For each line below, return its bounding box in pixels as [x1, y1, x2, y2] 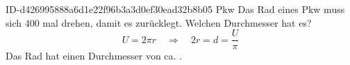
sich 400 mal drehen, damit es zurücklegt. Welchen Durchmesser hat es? [6, 15, 312, 29]
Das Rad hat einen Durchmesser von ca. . [6, 49, 183, 63]
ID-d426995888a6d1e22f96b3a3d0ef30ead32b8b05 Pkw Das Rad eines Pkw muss [6, 2, 345, 16]
